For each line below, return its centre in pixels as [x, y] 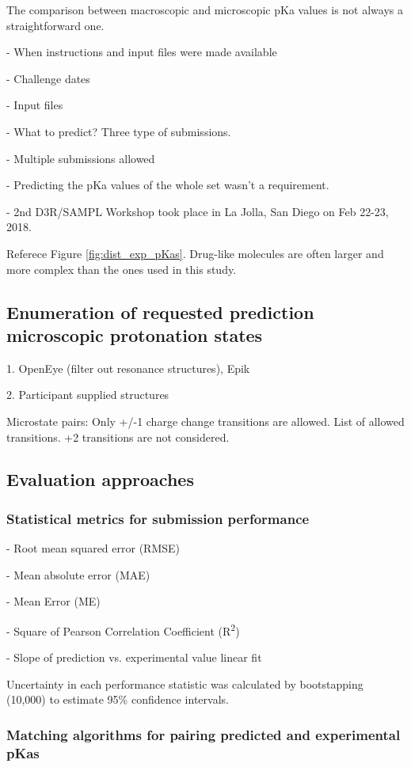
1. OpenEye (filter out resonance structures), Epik [128, 368]
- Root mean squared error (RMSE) [93, 548]
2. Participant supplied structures [88, 395]
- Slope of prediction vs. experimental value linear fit [134, 657]
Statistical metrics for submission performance [158, 518]
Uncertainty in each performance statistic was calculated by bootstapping [185, 683]
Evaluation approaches [100, 479]
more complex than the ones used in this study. [122, 269]
